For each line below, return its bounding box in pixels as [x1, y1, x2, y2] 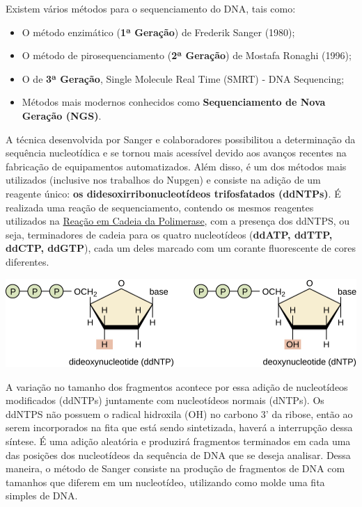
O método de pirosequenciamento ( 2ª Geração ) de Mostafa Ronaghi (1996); [22, 48, 352, 63]
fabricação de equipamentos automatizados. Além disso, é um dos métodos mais [6, 159, 347, 173]
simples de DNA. [6, 488, 78, 503]
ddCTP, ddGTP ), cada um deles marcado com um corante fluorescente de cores [6, 241, 356, 255]
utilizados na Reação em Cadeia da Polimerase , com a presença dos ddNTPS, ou [6, 214, 350, 228]
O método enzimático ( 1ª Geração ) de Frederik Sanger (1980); [22, 24, 295, 39]
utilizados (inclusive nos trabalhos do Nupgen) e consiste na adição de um [6, 172, 321, 187]
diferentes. [6, 254, 49, 268]
